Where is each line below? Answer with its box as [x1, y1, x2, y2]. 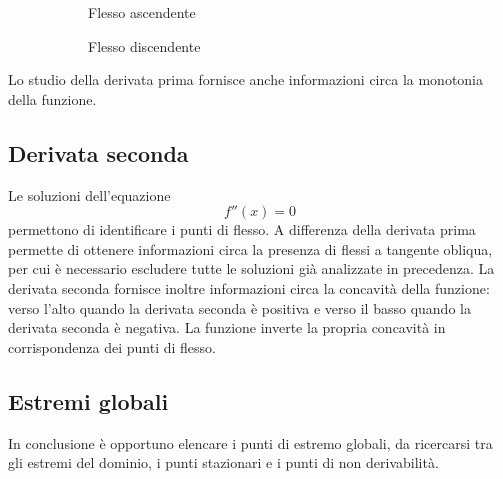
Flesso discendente [88, 35, 201, 56]
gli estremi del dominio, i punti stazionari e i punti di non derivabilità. [8, 452, 439, 473]
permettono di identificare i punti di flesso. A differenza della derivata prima [8, 219, 476, 240]
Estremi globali [8, 385, 169, 416]
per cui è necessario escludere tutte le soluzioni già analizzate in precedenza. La [8, 258, 495, 279]
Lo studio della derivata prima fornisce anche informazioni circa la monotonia [8, 69, 484, 90]
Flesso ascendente [88, 2, 196, 22]
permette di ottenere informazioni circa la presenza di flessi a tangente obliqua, [8, 238, 493, 259]
